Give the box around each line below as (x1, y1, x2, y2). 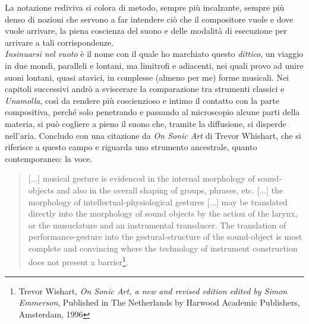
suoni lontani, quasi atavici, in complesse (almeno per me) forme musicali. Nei (5, 71, 289, 83)
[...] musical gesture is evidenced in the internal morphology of (28, 172, 255, 185)
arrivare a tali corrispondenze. (5, 36, 114, 48)
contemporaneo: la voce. (5, 152, 93, 164)
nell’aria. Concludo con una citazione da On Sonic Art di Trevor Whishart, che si (5, 129, 301, 141)
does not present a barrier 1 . (28, 254, 128, 268)
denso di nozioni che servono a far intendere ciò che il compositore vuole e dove (5, 12, 294, 25)
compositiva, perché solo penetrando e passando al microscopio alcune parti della (5, 106, 300, 118)
